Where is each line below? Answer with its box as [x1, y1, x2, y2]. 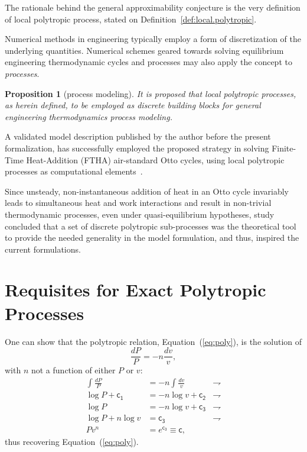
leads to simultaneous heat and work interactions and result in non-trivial [5, 196, 272, 209]
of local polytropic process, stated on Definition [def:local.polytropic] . [5, 12, 257, 25]
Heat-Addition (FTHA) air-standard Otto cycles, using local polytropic [26, 153, 285, 166]
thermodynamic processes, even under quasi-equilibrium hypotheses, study [5, 208, 275, 220]
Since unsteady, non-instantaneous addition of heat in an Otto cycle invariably [5, 185, 289, 197]
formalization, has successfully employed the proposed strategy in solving [5, 141, 269, 154]
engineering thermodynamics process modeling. [5, 110, 172, 122]
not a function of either [31, 364, 116, 376]
